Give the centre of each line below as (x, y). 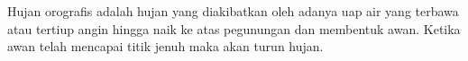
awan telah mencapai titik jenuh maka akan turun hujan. (165, 46)
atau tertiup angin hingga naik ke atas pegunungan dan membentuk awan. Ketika (234, 28)
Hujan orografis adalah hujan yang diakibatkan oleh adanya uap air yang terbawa (233, 11)
